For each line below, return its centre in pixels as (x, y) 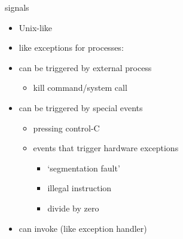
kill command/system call (80, 88)
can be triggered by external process (85, 67)
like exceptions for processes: (71, 48)
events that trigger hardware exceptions (106, 148)
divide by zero (73, 208)
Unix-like (36, 27)
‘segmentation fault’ (84, 168)
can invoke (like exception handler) (83, 228)
